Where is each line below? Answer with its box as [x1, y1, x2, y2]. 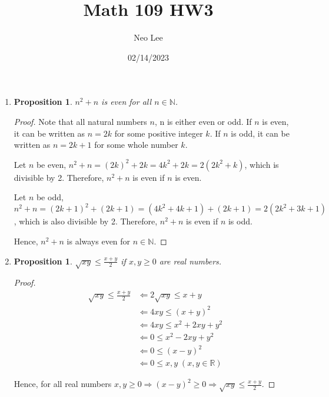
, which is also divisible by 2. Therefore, [14, 215, 158, 227]
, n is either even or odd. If [154, 115, 252, 127]
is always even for [67, 234, 131, 247]
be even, [36, 158, 67, 170]
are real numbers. [159, 254, 222, 267]
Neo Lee [134, 31, 163, 44]
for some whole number [94, 138, 178, 151]
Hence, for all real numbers [14, 378, 112, 390]
